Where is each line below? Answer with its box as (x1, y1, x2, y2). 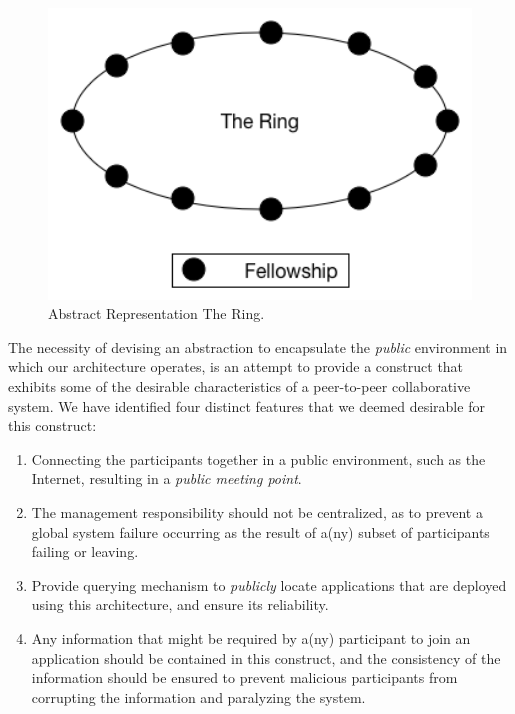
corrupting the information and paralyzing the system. (31, 686, 366, 707)
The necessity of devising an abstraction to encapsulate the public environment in (8, 336, 508, 357)
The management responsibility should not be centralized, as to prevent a (31, 501, 483, 522)
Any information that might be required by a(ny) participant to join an (31, 627, 471, 648)
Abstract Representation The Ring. (48, 303, 265, 324)
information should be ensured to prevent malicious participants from (31, 667, 458, 688)
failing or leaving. (31, 541, 139, 562)
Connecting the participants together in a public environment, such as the (31, 448, 486, 469)
